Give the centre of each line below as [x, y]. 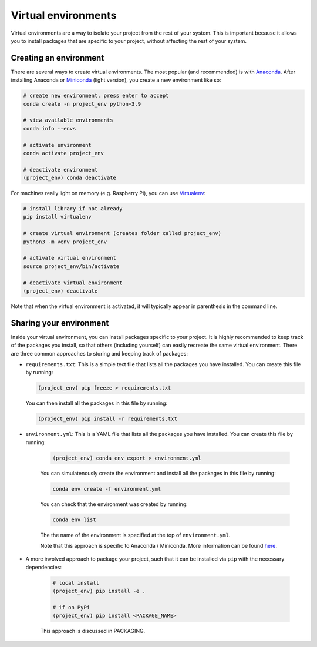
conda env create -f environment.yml [107, 489]
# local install [76, 583]
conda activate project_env [63, 153]
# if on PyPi [71, 608]
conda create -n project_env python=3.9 [82, 104]
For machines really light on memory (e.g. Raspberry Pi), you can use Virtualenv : [108, 193]
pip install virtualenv [58, 217]
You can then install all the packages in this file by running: [97, 403]
